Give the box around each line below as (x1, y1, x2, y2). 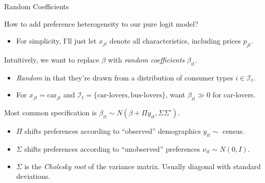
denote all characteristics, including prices (109, 35, 241, 46)
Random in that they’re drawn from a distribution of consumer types (16, 72, 233, 83)
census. (222, 126, 245, 136)
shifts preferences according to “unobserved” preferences (24, 143, 200, 154)
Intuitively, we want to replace (4, 54, 99, 65)
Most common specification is (4, 107, 97, 118)
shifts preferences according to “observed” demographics (25, 126, 201, 136)
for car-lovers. (212, 89, 256, 100)
